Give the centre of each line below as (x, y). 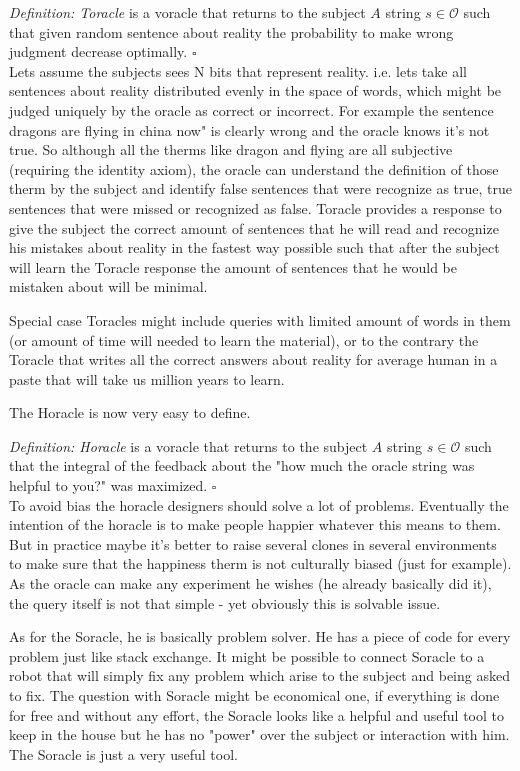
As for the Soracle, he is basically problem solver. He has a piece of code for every (260, 636)
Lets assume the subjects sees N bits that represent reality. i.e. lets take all (238, 70)
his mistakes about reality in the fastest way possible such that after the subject (254, 247)
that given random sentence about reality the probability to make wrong (231, 31)
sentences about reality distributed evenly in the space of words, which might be (255, 90)
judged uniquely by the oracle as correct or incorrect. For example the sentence (251, 109)
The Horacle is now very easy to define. (130, 412)
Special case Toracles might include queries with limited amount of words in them (260, 319)
